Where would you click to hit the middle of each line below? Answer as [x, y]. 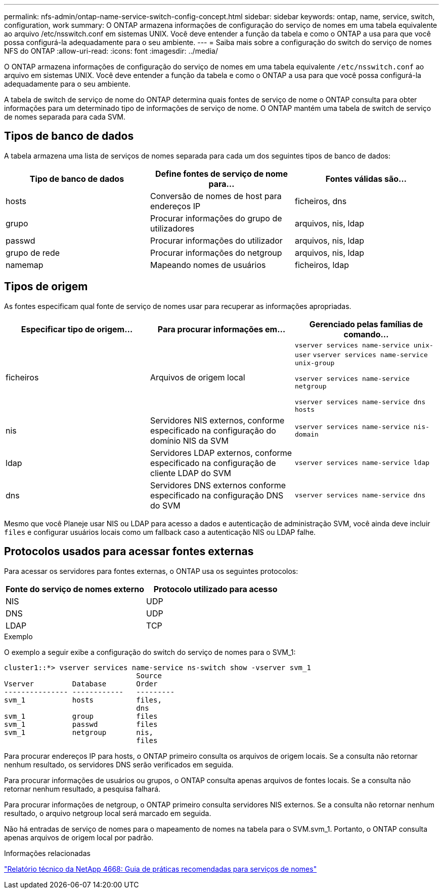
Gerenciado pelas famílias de [366, 324]
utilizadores [172, 228]
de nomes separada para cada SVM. [65, 117]
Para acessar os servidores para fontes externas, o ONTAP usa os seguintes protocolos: [151, 571]
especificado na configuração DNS [217, 495]
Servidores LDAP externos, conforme [221, 453]
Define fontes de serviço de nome [221, 173]
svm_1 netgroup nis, [79, 732]
